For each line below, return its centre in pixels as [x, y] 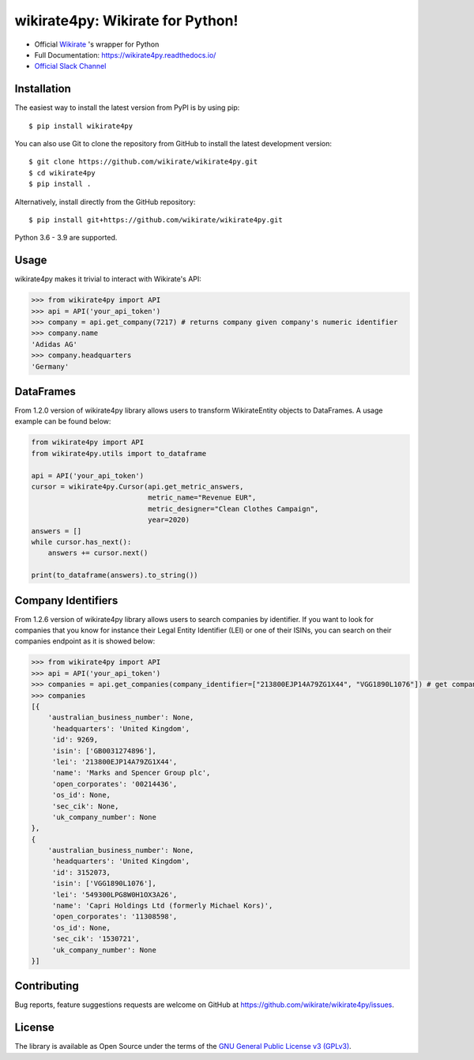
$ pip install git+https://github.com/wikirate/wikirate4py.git [156, 220]
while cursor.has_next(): [81, 542]
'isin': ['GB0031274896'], [104, 751]
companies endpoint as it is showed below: [85, 641]
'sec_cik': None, [85, 806]
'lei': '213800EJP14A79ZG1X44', [115, 762]
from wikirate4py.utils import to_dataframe [119, 453]
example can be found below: [63, 421]
